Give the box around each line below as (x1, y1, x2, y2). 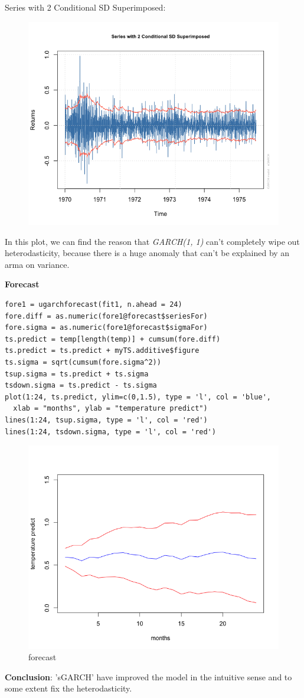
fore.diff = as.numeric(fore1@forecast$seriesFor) (5, 312, 208, 320)
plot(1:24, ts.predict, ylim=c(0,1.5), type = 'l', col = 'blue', (5, 392, 272, 401)
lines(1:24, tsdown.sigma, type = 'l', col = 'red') (5, 427, 216, 436)
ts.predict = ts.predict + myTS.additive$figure (5, 346, 200, 355)
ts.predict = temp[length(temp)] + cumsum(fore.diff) (5, 335, 221, 343)
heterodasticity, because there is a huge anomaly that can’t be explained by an (5, 247, 290, 259)
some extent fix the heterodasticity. (5, 682, 132, 694)
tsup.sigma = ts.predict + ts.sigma (5, 369, 149, 378)
